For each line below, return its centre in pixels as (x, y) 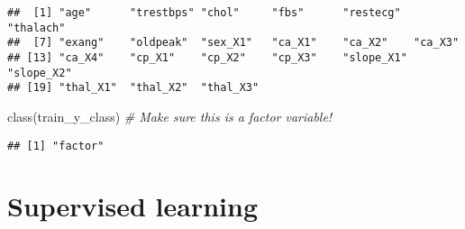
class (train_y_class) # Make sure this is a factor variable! (170, 116)
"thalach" (36, 27)
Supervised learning (133, 206)
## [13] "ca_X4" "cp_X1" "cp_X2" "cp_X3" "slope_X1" (207, 57)
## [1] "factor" (56, 146)
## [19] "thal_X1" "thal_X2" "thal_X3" (133, 88)
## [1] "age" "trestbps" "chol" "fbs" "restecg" (204, 13)
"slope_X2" (40, 73)
